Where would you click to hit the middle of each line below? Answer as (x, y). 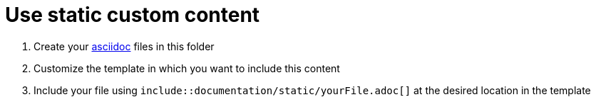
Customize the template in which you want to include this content (187, 68)
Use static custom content (133, 15)
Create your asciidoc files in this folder (124, 46)
